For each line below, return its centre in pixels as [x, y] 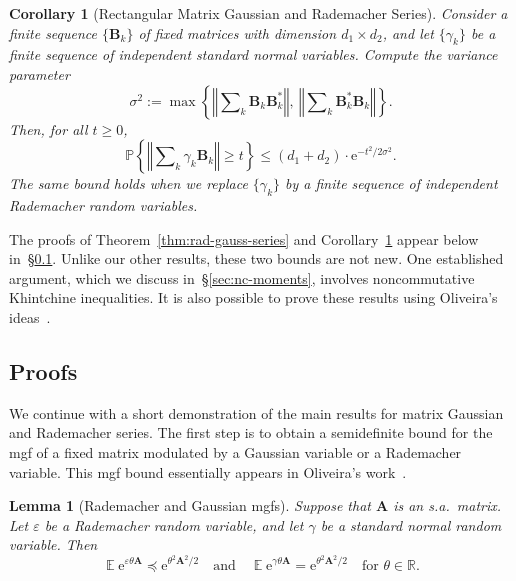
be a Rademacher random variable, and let [174, 524]
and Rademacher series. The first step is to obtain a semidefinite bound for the [251, 432]
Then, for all [48, 128]
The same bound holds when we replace [128, 183]
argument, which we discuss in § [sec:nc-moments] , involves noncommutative [242, 277]
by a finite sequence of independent [391, 183]
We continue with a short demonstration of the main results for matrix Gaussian [256, 412]
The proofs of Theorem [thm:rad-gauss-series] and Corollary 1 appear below [244, 238]
